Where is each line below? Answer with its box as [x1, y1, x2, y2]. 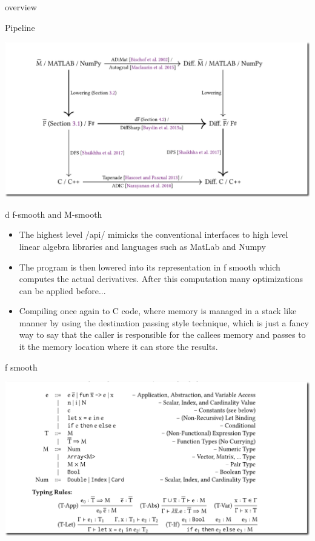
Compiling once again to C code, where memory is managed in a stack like [19, 304, 297, 317]
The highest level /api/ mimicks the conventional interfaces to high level [19, 228, 288, 241]
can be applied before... [19, 284, 106, 297]
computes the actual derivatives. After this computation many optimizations [19, 272, 303, 285]
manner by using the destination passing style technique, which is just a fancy [19, 316, 309, 329]
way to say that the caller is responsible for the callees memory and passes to [19, 328, 306, 341]
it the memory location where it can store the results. [19, 340, 218, 353]
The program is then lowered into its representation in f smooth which [19, 260, 280, 273]
